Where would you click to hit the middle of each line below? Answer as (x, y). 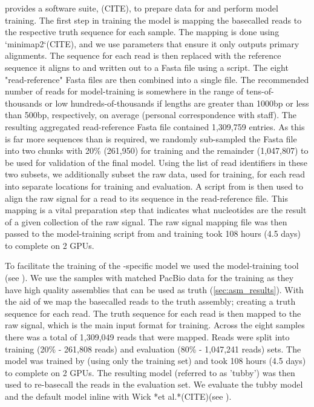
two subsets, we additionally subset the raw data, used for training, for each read (155, 174)
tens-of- (260, 91)
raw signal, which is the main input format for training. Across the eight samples (155, 325)
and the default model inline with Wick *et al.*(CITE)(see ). (118, 396)
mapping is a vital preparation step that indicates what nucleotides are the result (156, 210)
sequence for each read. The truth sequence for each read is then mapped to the (153, 313)
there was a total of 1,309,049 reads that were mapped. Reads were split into (147, 337)
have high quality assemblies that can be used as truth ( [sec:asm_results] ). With (154, 289)
